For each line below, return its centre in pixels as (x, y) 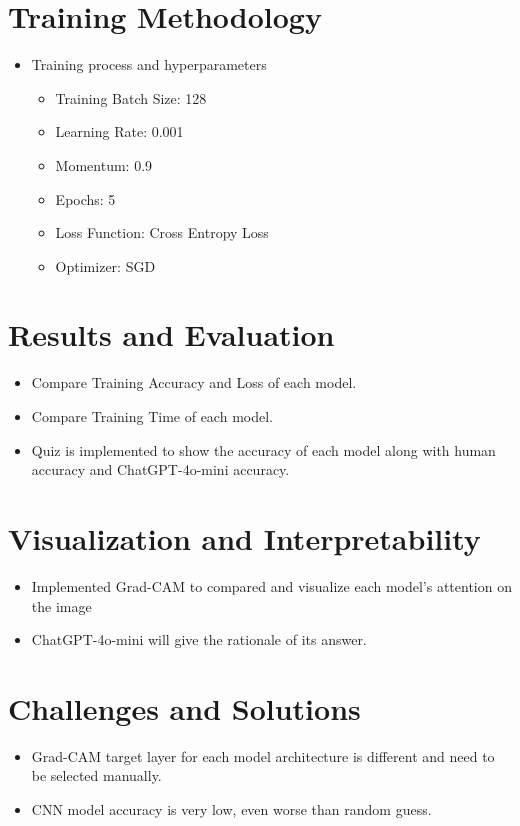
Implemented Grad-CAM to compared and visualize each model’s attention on (271, 585)
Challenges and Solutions (184, 707)
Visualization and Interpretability (244, 537)
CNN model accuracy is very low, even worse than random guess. (231, 809)
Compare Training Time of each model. (152, 416)
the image (61, 605)
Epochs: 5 (85, 198)
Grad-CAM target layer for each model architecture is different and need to (263, 755)
